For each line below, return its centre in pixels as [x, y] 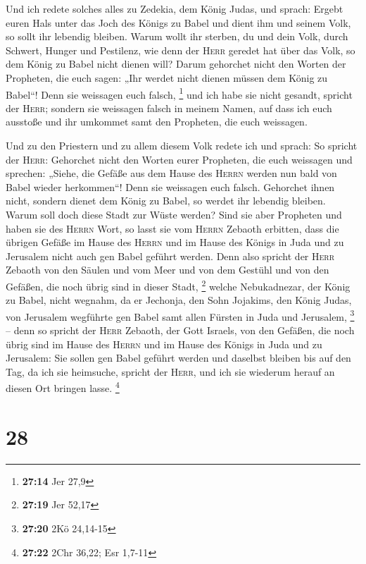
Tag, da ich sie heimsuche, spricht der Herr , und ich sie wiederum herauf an [170, 371]
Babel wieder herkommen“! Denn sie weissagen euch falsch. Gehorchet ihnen [170, 186]
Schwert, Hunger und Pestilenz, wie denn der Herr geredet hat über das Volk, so [181, 50]
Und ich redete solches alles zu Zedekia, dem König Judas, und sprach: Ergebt [175, 8]
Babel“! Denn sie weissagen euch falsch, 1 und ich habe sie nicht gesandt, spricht [179, 93]
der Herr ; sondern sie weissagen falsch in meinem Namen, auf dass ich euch [169, 108]
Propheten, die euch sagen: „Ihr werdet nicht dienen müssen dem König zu [167, 77]
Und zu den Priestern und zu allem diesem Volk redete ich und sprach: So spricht [182, 145]
